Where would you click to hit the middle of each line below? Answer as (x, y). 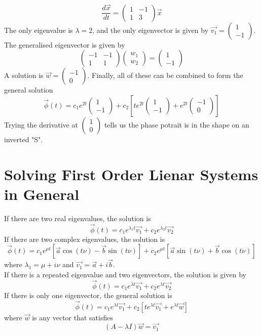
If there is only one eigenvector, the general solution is (88, 295)
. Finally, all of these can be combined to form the (165, 75)
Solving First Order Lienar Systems (131, 174)
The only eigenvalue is (39, 30)
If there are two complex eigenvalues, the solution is (85, 239)
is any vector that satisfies (72, 317)
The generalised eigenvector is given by (65, 44)
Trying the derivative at (41, 124)
